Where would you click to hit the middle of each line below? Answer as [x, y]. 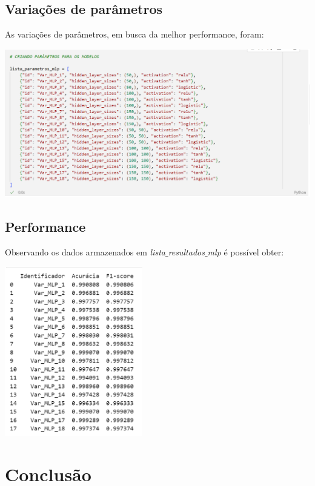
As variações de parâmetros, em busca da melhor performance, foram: [134, 34]
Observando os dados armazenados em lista [85, 252]
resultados [186, 252]
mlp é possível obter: [246, 252]
